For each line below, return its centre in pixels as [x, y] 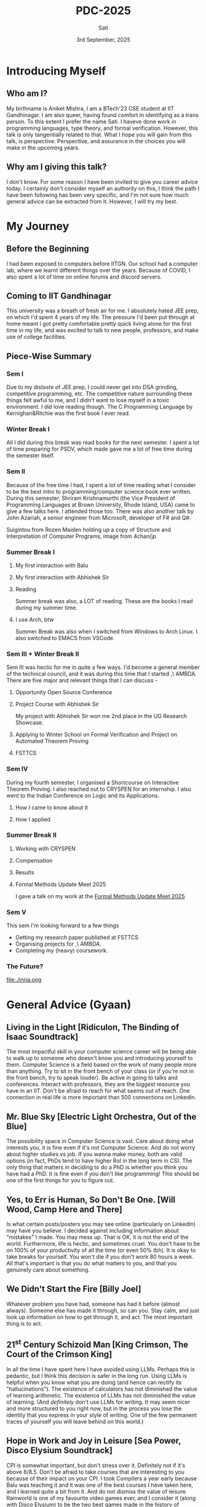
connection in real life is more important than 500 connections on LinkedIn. [101, 1098]
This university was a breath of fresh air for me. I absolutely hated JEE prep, [103, 310]
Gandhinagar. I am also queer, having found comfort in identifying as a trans [102, 115]
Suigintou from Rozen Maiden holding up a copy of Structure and [89, 529]
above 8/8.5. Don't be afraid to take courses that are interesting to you [95, 1472]
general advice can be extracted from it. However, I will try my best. [92, 201]
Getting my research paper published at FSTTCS [77, 938]
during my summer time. [46, 607]
